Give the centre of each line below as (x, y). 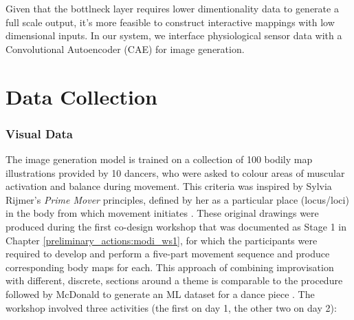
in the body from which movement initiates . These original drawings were (162, 213)
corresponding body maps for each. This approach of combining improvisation (170, 267)
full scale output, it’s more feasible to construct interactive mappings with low (170, 22)
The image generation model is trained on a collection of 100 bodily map (159, 159)
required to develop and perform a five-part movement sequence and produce (168, 254)
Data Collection (81, 96)
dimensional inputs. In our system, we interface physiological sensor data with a (174, 35)
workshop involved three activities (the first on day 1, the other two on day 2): (171, 307)
